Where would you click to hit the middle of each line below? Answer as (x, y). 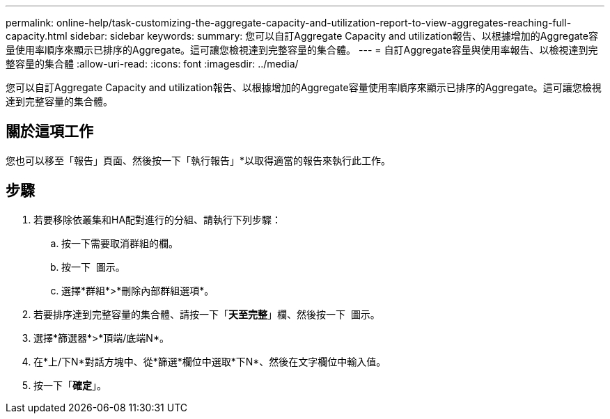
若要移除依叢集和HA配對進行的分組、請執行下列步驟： (158, 219)
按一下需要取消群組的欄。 (120, 243)
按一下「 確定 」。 (70, 385)
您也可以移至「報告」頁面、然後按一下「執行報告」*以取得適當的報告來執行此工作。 (198, 160)
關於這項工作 (49, 132)
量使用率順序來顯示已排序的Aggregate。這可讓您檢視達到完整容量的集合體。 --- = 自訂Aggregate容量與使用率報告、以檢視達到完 (302, 50)
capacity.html (37, 36)
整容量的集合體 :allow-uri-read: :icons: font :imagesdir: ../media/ (152, 64)
